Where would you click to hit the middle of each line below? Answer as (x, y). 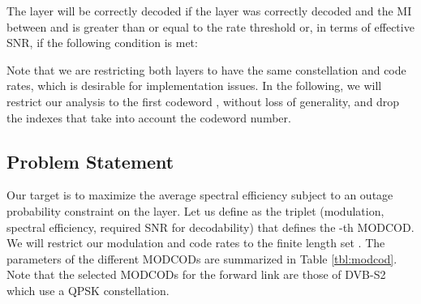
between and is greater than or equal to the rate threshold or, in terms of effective (210, 26)
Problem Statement (90, 161)
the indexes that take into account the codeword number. (149, 117)
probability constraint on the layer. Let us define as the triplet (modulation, (195, 210)
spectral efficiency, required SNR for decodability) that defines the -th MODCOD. (210, 227)
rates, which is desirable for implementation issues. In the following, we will (194, 86)
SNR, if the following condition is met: (102, 43)
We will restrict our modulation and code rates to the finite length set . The (196, 243)
